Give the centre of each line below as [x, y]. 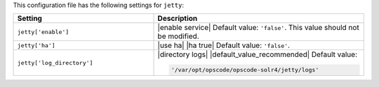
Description [178, 19]
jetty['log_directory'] [55, 63]
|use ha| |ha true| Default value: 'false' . [224, 45]
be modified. [178, 36]
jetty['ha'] [36, 45]
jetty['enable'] [43, 32]
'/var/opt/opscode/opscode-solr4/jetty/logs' [245, 70]
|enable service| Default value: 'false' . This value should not [258, 28]
